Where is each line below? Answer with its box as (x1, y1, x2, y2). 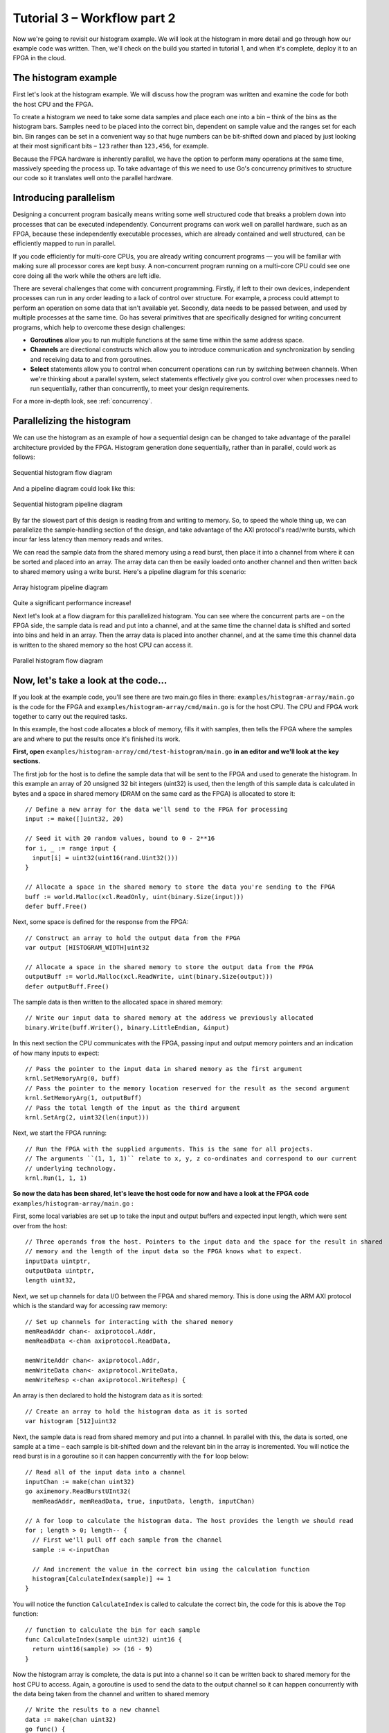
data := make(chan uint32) (25, 1716, 117, 1723)
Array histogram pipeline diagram (12, 583, 109, 591)
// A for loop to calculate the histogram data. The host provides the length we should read (25, 1517, 354, 1524)
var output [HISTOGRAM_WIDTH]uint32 (25, 943, 150, 952)
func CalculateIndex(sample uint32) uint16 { (25, 1635, 183, 1643)
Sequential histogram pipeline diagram (12, 500, 123, 509)
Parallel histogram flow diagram (12, 656, 103, 665)
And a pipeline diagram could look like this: (12, 484, 136, 492)
